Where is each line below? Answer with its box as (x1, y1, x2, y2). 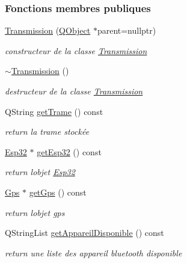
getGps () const (29, 185, 87, 198)
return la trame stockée (5, 125, 90, 138)
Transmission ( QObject (5, 24, 91, 37)
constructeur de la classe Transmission (5, 44, 147, 57)
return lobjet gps (5, 206, 65, 218)
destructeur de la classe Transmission (5, 85, 143, 97)
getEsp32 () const (37, 145, 102, 158)
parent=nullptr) (97, 24, 156, 37)
